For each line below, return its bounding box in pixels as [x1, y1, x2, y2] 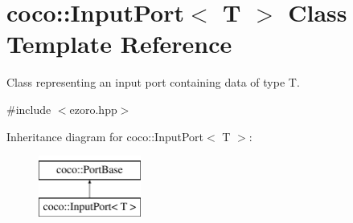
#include [6, 100, 51, 117]
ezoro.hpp [69, 100, 117, 117]
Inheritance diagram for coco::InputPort [6, 128, 203, 144]
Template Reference [6, 27, 232, 60]
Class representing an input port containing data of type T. [6, 74, 300, 91]
